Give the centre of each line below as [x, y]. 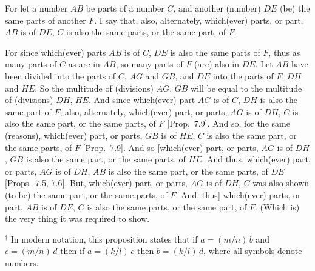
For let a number [36, 8]
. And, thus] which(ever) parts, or [238, 194]
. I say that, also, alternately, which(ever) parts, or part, [199, 20]
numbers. [22, 262]
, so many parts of [149, 64]
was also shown [281, 183]
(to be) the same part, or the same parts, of [86, 194]
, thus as [284, 52]
